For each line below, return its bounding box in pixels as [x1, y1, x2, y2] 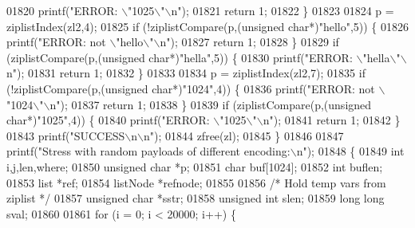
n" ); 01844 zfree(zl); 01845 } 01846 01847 [143, 127, 344, 143]
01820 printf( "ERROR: [6, 2, 118, 18]
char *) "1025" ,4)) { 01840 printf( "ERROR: [6, 112, 210, 128]
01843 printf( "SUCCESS [6, 127, 125, 143]
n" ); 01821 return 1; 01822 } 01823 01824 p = [171, 2, 394, 18]
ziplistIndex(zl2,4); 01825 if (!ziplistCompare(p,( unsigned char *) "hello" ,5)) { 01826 [6, 18, 409, 34]
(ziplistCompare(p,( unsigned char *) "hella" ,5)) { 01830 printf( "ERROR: [6, 49, 353, 65]
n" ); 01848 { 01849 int [296, 143, 405, 159]
